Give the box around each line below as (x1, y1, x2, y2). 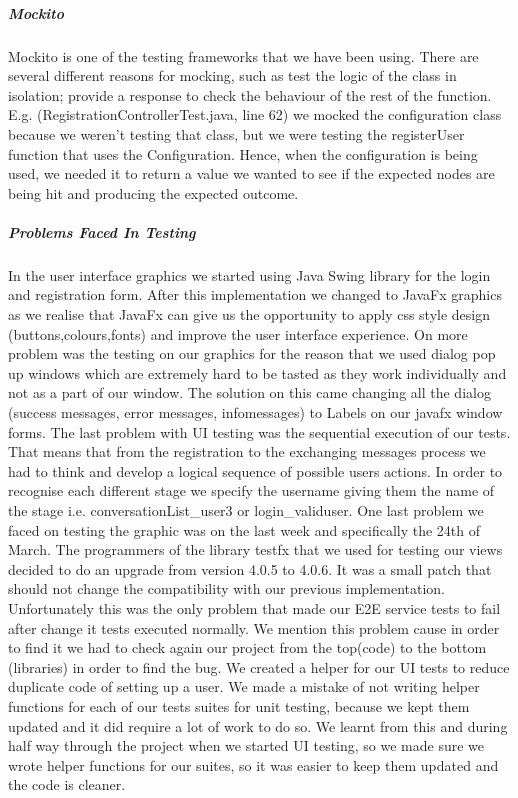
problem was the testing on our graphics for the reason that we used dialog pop (8, 343, 496, 364)
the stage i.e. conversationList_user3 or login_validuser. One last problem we (8, 500, 484, 520)
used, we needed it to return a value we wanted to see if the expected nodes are (8, 163, 495, 184)
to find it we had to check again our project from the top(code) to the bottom (8, 637, 487, 658)
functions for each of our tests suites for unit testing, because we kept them (8, 695, 470, 716)
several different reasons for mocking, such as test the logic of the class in (8, 65, 457, 86)
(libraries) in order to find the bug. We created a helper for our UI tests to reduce (8, 656, 510, 677)
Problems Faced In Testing (8, 221, 196, 242)
